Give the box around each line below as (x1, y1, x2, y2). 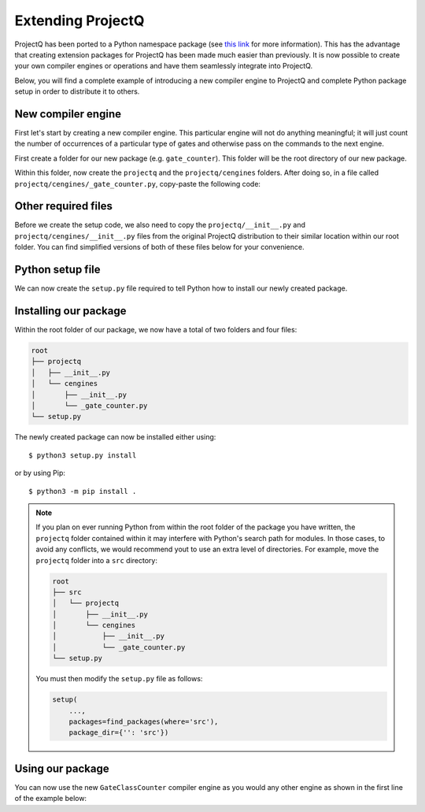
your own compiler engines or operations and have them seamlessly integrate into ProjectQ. (14, 61, 313, 71)
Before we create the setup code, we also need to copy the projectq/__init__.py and (14, 221, 306, 230)
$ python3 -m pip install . (28, 487, 137, 495)
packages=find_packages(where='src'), (68, 717, 219, 726)
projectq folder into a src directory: (35, 555, 157, 565)
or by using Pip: (14, 469, 66, 478)
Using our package (14, 762, 109, 775)
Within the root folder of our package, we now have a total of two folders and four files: (14, 325, 297, 335)
